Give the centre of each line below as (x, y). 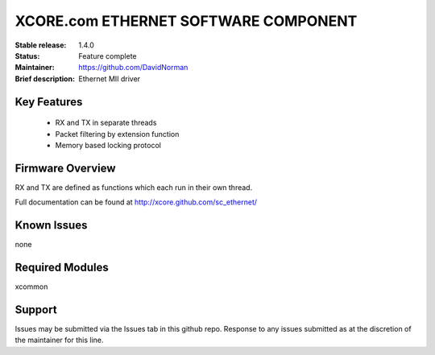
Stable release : (41, 45)
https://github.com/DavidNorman (133, 68)
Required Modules (62, 267)
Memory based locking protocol (108, 145)
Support (36, 310)
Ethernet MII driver (110, 78)
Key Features (49, 102)
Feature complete (108, 56)
